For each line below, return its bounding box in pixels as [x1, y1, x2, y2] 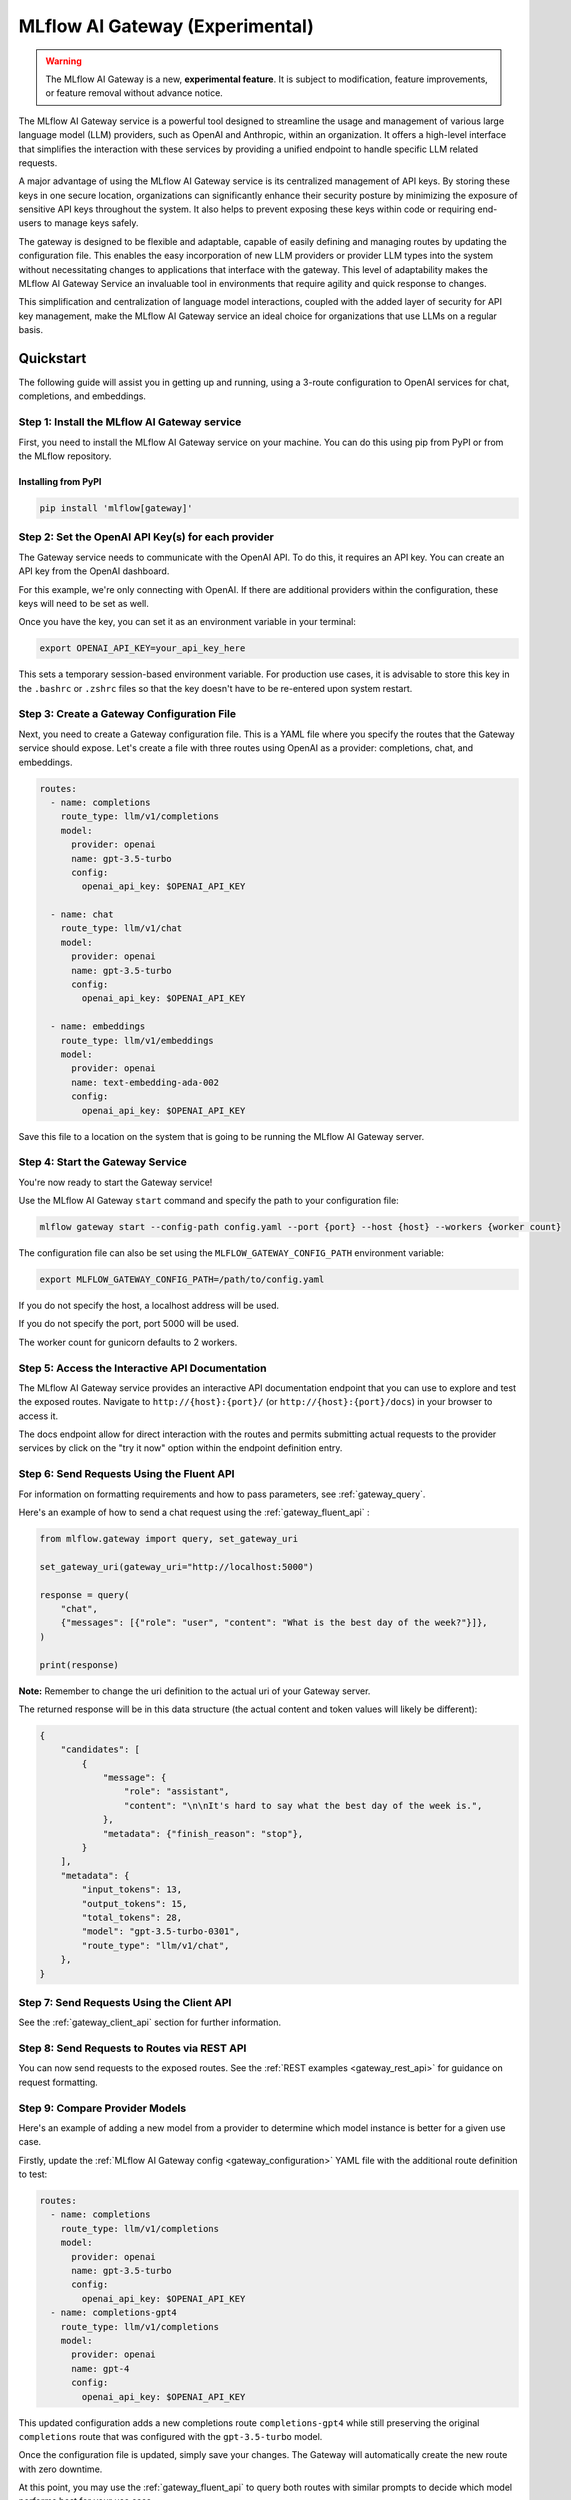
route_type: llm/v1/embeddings [60, 1035, 214, 1046]
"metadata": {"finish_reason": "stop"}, [102, 1828, 304, 1839]
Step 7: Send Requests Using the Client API [18, 1995, 232, 2009]
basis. [18, 324, 44, 336]
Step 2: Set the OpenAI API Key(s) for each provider [18, 530, 274, 544]
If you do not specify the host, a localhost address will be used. [18, 1300, 280, 1311]
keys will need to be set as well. [18, 597, 150, 609]
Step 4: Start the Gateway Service [18, 1155, 187, 1169]
